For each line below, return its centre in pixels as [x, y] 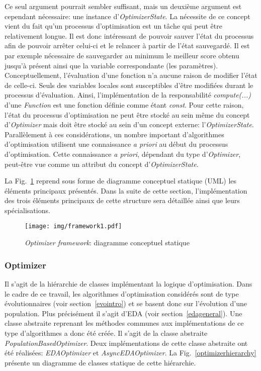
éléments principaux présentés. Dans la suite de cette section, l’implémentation [126, 190]
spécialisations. [27, 210]
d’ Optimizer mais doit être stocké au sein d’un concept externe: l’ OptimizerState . [129, 124]
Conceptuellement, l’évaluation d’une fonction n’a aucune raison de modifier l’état [131, 75]
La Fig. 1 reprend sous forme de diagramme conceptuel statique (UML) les [121, 181]
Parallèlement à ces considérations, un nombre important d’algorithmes [114, 134]
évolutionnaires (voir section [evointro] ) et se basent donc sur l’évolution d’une [126, 303]
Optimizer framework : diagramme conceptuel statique [107, 243]
